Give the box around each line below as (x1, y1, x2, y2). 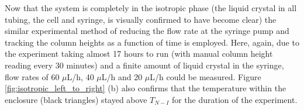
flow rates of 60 (5, 70, 60, 82)
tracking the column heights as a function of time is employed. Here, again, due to (5, 36, 299, 48)
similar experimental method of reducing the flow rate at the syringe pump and (5, 25, 289, 37)
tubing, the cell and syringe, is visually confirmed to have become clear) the (5, 13, 277, 25)
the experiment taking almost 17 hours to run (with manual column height (5, 47, 273, 60)
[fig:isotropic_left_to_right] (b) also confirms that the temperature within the (5, 82, 286, 94)
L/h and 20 (101, 70, 143, 82)
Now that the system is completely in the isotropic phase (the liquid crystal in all (5, 2, 297, 13)
